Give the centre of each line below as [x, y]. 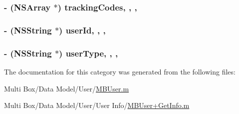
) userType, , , [89, 53]
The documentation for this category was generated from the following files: [120, 71]
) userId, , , [82, 30]
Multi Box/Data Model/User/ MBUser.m [67, 88]
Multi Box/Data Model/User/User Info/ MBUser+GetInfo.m [97, 105]
